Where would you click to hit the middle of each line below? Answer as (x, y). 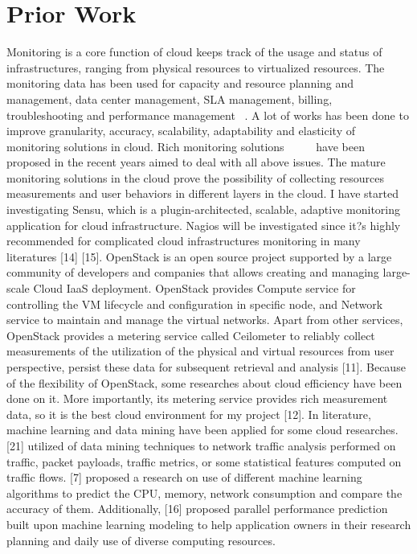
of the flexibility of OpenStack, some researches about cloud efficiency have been (204, 382)
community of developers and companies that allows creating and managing (193, 272)
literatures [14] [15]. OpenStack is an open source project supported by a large (199, 256)
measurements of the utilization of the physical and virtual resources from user (200, 351)
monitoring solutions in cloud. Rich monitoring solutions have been (186, 146)
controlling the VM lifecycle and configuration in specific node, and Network (195, 304)
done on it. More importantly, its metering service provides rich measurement (197, 398)
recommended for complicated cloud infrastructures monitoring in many (184, 241)
